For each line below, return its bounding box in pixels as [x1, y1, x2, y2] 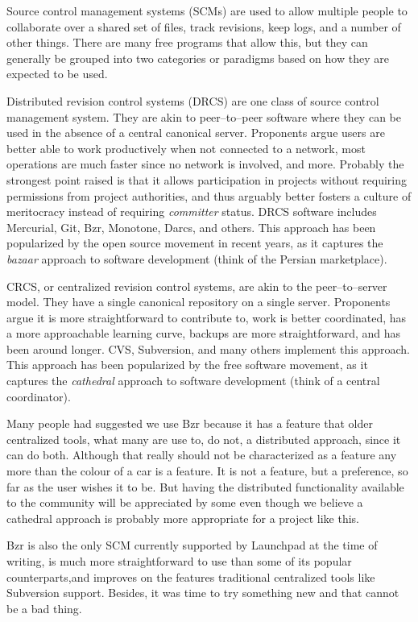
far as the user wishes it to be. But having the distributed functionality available [6, 478, 404, 495]
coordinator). [6, 388, 71, 404]
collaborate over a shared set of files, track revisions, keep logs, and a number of [6, 18, 401, 35]
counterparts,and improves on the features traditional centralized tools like [6, 568, 375, 585]
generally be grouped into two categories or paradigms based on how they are [6, 49, 389, 66]
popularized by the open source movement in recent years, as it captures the [6, 234, 383, 251]
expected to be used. [6, 65, 108, 82]
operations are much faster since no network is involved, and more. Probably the [6, 155, 404, 172]
